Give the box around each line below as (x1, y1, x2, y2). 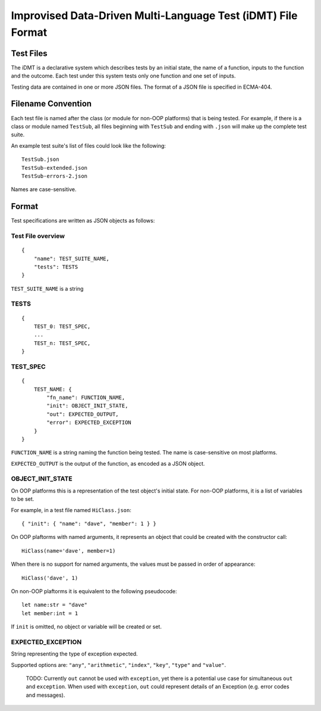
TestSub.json (21, 156, 59, 163)
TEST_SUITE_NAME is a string (11, 285, 84, 292)
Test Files (11, 48, 48, 58)
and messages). (26, 691, 65, 698)
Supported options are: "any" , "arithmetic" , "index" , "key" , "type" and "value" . (11, 661, 226, 668)
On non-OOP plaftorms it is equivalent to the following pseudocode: (11, 587, 178, 595)
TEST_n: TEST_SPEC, (33, 339, 91, 347)
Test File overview (11, 232, 65, 240)
